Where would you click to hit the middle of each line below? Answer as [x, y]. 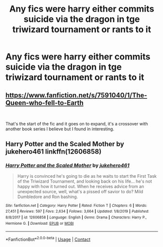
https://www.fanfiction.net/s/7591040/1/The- [76, 95]
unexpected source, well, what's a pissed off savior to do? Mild [80, 191]
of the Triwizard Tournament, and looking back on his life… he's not [85, 181]
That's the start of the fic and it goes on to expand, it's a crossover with [77, 124]
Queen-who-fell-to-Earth [44, 103]
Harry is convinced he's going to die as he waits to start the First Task [87, 176]
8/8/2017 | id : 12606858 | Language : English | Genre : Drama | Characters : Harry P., [76, 217]
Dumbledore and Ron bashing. [48, 197]
